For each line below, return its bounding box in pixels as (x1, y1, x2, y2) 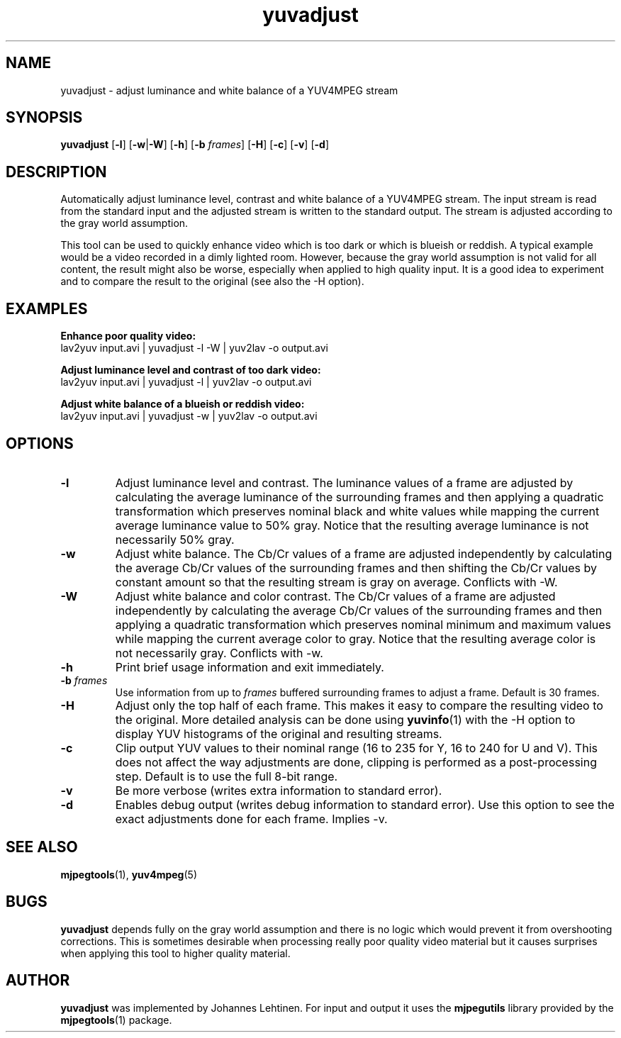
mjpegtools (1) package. (60, 1013, 172, 1026)
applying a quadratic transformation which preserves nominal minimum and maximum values (115, 617, 612, 632)
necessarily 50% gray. (115, 532, 235, 547)
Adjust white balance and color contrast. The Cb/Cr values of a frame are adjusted (115, 588, 556, 603)
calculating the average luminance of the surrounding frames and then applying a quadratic (115, 489, 604, 504)
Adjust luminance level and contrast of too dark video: (60, 364, 321, 376)
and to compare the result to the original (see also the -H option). (60, 275, 364, 288)
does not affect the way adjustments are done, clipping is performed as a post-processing (115, 754, 597, 769)
